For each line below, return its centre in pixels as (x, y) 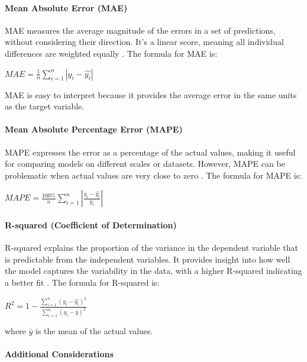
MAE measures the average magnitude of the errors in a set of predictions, (140, 30)
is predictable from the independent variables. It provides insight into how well (148, 259)
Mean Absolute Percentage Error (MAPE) (94, 129)
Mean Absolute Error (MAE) (66, 7)
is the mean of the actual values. (94, 331)
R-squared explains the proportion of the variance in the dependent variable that (152, 248)
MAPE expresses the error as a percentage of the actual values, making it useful (150, 152)
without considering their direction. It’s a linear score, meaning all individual (144, 42)
